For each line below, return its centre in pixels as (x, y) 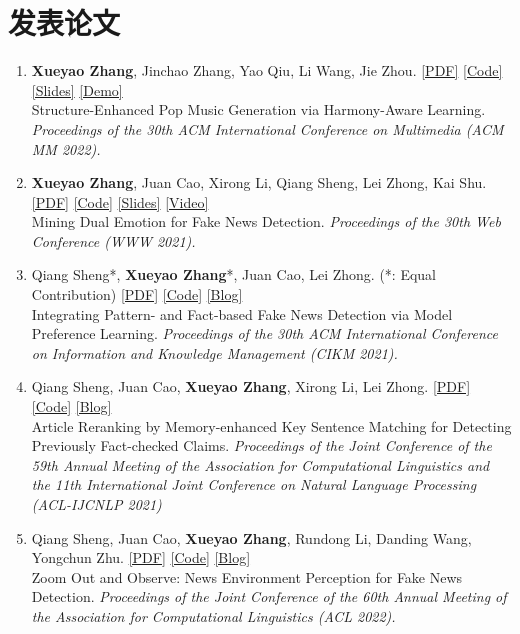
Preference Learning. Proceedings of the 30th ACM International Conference (264, 333)
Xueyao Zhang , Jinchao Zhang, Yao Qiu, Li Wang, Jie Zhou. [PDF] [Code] (267, 70)
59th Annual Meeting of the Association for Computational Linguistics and (260, 464)
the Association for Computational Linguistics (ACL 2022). (213, 615)
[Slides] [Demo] (77, 89)
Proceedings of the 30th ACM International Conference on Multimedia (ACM (267, 128)
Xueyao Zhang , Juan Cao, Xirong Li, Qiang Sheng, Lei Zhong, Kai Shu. (259, 182)
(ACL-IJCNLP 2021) (96, 504)
